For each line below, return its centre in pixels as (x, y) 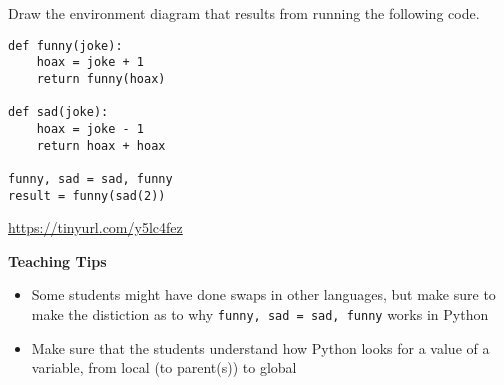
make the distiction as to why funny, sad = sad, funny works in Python (260, 313)
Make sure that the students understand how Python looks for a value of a (260, 347)
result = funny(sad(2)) (87, 195)
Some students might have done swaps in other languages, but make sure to (263, 294)
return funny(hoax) (101, 78)
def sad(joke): (58, 112)
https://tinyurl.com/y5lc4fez (95, 227)
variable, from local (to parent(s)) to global (164, 367)
